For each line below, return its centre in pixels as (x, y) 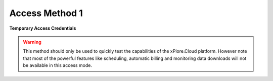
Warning (32, 42)
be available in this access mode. (58, 65)
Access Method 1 (46, 13)
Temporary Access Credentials (43, 28)
